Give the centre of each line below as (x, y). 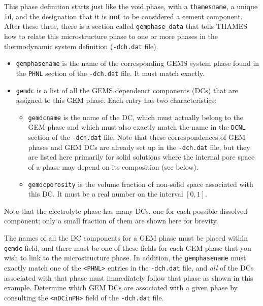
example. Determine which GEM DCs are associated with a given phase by (121, 288)
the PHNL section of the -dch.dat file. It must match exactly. (110, 73)
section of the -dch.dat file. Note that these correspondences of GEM (137, 137)
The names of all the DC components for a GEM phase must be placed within (126, 238)
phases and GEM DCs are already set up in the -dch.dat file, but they (139, 147)
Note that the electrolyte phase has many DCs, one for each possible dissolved (126, 211)
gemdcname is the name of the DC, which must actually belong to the (136, 117)
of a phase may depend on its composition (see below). (113, 167)
